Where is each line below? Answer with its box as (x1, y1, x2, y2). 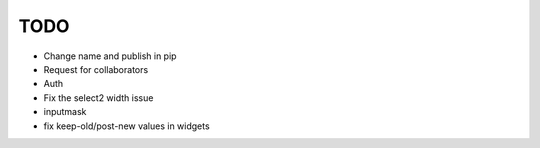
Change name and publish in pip (43, 50, 177, 62)
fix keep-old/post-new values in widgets (43, 120, 210, 132)
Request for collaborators (43, 63, 149, 75)
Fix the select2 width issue (43, 91, 154, 104)
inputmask (43, 106, 87, 118)
